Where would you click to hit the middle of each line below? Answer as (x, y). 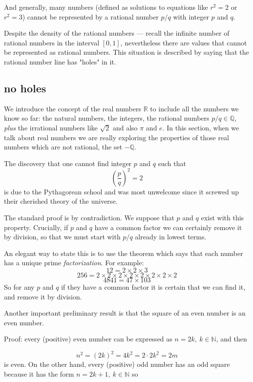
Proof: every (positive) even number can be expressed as (88, 339)
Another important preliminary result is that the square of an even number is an (125, 313)
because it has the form (39, 374)
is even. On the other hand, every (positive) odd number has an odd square (117, 364)
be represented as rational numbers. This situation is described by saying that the (126, 52)
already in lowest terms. (171, 237)
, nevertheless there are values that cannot (184, 42)
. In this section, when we (201, 127)
